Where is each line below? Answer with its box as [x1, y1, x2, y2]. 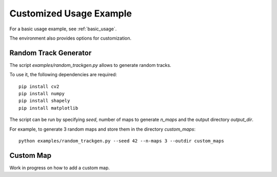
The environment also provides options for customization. [9, 35, 132, 41]
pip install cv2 [18, 83, 60, 90]
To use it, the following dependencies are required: [9, 72, 117, 78]
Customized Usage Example [9, 8, 132, 19]
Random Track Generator [9, 48, 92, 57]
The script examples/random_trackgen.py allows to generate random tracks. [9, 62, 171, 68]
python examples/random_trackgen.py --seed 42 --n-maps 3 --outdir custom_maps [18, 138, 224, 144]
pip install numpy [18, 91, 65, 97]
